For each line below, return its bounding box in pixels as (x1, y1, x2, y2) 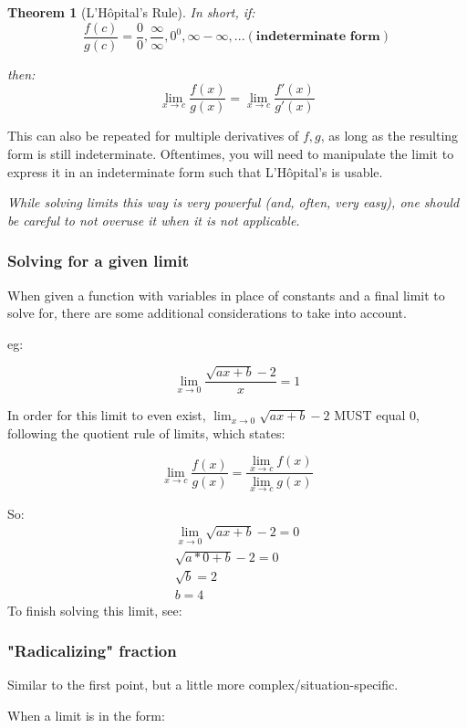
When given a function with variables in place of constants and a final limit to (7, 285, 445, 304)
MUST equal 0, (334, 406, 420, 425)
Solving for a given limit (7, 249, 189, 272)
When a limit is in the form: (7, 706, 165, 724)
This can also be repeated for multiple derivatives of (7, 126, 299, 145)
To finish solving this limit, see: (7, 600, 182, 619)
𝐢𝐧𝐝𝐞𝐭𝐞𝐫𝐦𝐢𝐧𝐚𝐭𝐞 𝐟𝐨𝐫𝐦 (255, 30, 380, 44)
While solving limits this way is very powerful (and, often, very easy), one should (7, 193, 460, 212)
